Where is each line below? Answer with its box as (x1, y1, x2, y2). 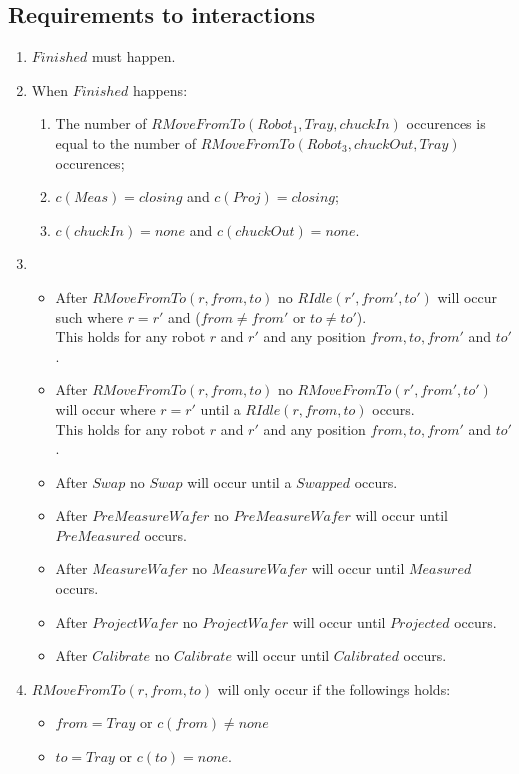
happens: (132, 79, 188, 100)
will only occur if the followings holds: (217, 678, 451, 699)
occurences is (406, 113, 486, 134)
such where (55, 306, 123, 327)
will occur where (55, 398, 156, 419)
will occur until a (187, 471, 292, 492)
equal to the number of (55, 132, 197, 153)
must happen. (92, 46, 176, 67)
